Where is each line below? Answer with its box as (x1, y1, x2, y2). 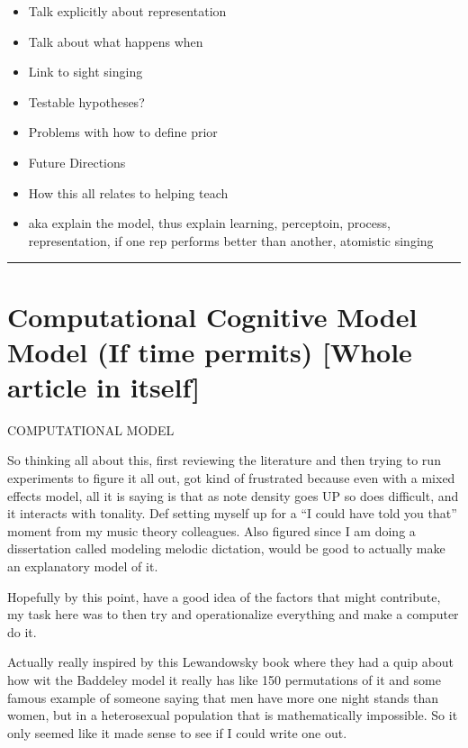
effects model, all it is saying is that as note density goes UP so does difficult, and (7, 486, 459, 505)
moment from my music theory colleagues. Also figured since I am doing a (7, 521, 416, 540)
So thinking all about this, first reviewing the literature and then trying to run (7, 451, 441, 470)
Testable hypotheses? (28, 92, 145, 111)
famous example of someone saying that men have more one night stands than (7, 688, 439, 707)
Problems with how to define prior (28, 123, 218, 141)
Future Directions (28, 152, 126, 171)
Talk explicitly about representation (28, 2, 227, 20)
